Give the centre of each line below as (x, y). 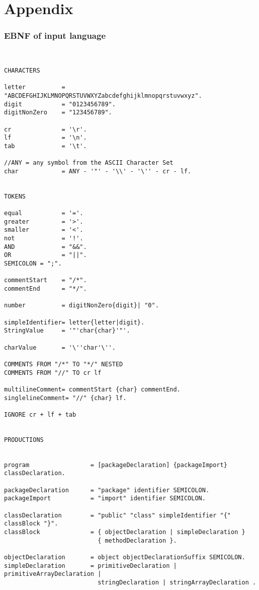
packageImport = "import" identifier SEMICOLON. (105, 499)
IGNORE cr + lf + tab (40, 414)
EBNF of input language (55, 36)
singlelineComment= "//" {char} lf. (65, 398)
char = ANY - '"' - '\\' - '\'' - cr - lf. (98, 171)
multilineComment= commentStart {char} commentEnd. (92, 389)
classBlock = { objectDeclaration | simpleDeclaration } (125, 532)
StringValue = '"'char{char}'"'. (67, 331)
